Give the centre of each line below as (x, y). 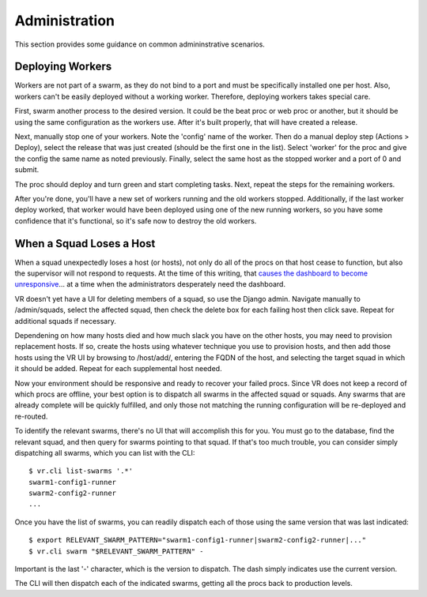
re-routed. (31, 416)
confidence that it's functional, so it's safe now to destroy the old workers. (136, 220)
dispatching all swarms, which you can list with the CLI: (105, 452)
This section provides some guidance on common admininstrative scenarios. (140, 44)
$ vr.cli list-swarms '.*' (81, 471)
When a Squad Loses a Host (85, 244)
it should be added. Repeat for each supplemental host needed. (118, 369)
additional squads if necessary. (65, 321)
